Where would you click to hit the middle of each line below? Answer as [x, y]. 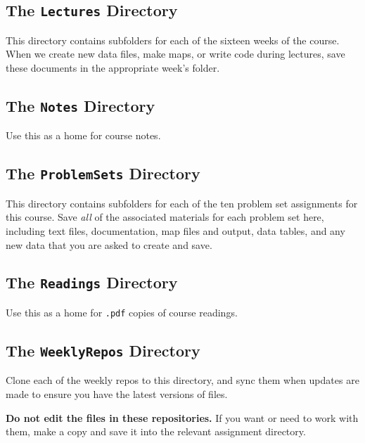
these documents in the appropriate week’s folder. [113, 67]
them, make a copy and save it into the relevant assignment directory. [156, 431]
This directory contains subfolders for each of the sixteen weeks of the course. [173, 40]
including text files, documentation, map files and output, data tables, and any [175, 230]
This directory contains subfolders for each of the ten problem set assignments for [182, 203]
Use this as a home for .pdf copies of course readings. [122, 312]
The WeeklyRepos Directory [103, 350]
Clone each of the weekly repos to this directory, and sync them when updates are [182, 380]
